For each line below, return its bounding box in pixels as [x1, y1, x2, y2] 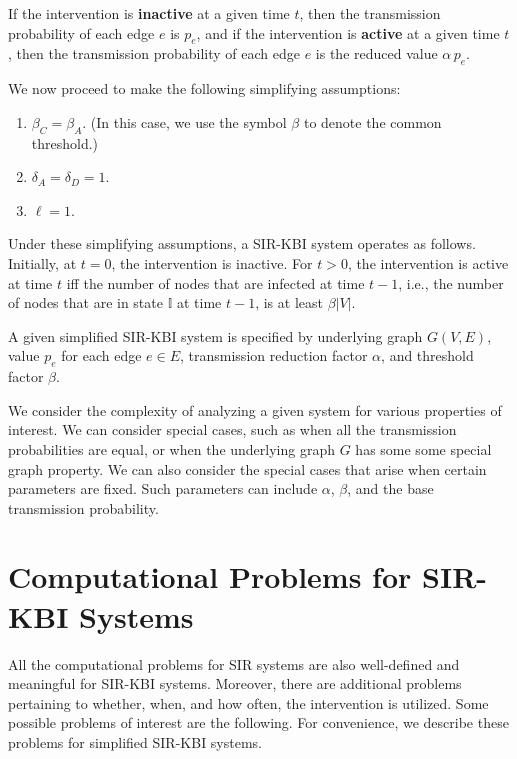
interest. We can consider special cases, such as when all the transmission [8, 419, 457, 440]
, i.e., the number [398, 272, 504, 293]
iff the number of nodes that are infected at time [66, 272, 365, 293]
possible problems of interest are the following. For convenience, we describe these [8, 712, 509, 733]
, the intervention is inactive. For [111, 252, 313, 273]
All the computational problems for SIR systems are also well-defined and [8, 653, 460, 674]
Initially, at [8, 252, 77, 273]
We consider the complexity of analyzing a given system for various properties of [8, 399, 502, 420]
